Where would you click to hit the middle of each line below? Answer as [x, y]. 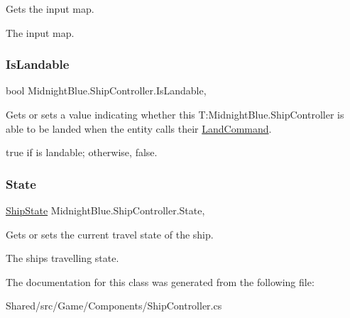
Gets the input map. [50, 9]
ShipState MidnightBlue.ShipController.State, [105, 210]
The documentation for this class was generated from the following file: [160, 281]
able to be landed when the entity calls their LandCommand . [139, 128]
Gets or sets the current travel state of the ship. [110, 234]
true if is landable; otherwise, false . [82, 152]
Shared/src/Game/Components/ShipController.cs [114, 306]
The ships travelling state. [62, 258]
